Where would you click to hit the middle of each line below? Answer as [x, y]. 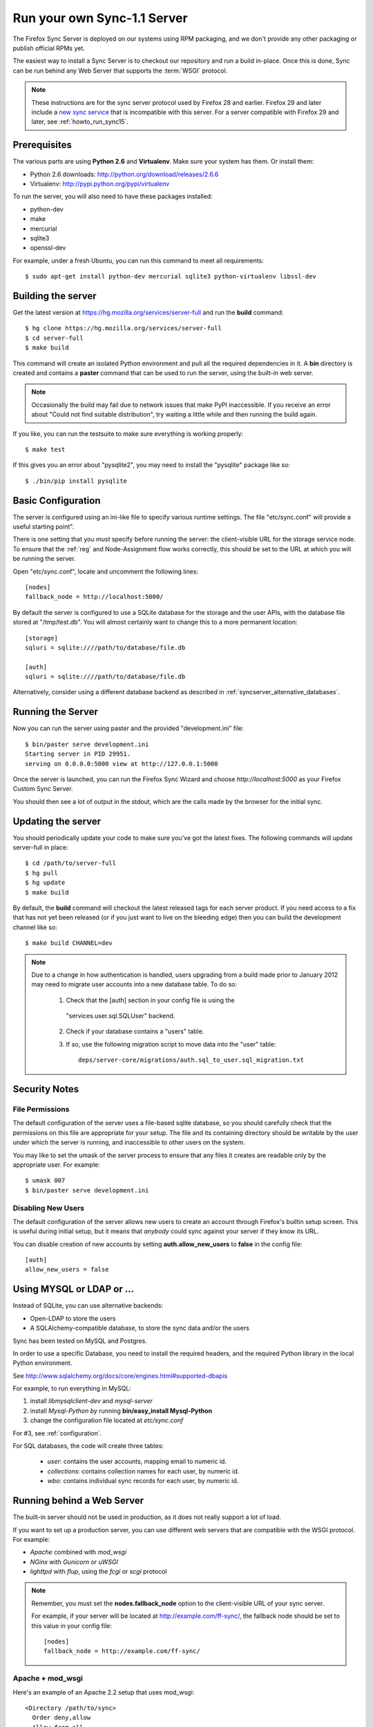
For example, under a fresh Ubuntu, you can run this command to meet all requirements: [138, 260]
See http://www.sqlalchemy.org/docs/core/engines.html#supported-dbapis [120, 1375]
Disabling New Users [48, 1208]
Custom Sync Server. [43, 789]
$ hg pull [41, 873]
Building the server [55, 296]
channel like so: [35, 927]
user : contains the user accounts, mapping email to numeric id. [137, 1462]
